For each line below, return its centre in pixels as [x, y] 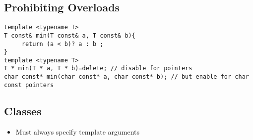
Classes [23, 111]
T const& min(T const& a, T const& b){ [70, 35]
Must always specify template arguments [78, 131]
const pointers [29, 85]
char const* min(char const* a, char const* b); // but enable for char [126, 77]
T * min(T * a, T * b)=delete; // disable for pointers [98, 69]
